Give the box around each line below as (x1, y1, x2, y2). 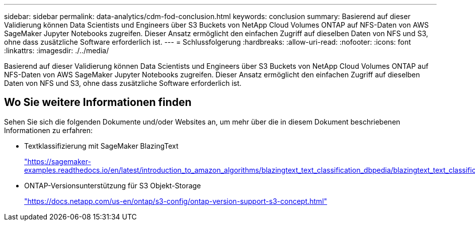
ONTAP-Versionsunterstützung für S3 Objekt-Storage (24, 181, 201, 190)
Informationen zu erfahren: (4, 126, 93, 135)
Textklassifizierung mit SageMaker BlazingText (24, 141, 179, 150)
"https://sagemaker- (24, 157, 91, 166)
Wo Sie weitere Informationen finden (4, 96, 192, 109)
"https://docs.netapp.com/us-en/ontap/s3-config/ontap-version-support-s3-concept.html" (24, 196, 328, 205)
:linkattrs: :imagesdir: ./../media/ (4, 46, 109, 55)
